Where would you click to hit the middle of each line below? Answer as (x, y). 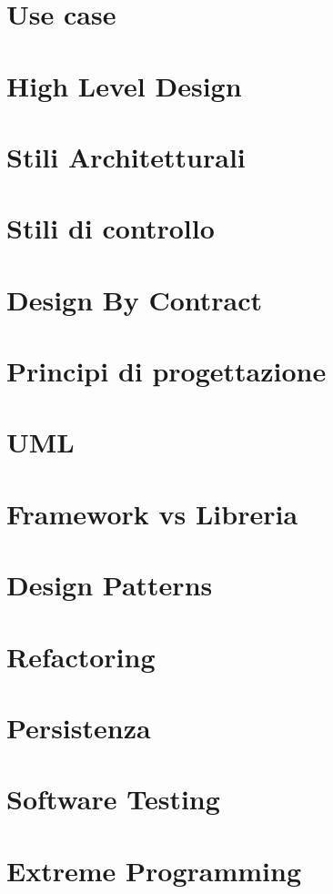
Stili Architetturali (126, 156)
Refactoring (81, 656)
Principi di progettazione (166, 371)
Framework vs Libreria (152, 513)
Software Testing (113, 799)
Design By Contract (135, 299)
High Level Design (124, 85)
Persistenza (79, 727)
